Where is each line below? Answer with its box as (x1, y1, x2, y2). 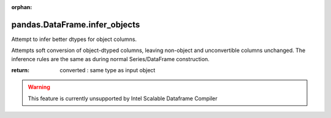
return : (11, 67, 30, 74)
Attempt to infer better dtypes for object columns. (11, 35, 137, 43)
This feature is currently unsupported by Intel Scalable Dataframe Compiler (28, 95, 218, 102)
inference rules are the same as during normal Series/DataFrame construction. (11, 55, 210, 62)
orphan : (11, 4, 32, 10)
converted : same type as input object (59, 67, 156, 74)
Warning (28, 83, 50, 91)
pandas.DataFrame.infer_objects (11, 19, 140, 30)
